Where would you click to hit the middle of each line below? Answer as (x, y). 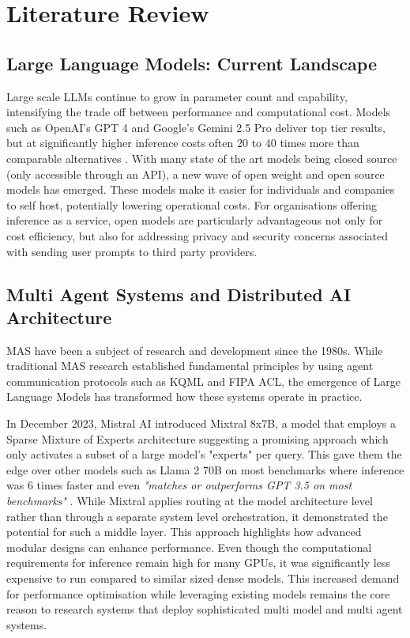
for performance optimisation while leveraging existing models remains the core (198, 593)
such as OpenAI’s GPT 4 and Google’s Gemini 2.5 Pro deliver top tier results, (196, 127)
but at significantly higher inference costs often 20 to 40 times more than (183, 143)
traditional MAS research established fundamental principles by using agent (190, 366)
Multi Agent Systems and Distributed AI (179, 294)
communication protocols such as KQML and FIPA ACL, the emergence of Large (204, 381)
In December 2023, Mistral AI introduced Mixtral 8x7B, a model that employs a (201, 423)
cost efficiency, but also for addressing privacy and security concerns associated (197, 235)
